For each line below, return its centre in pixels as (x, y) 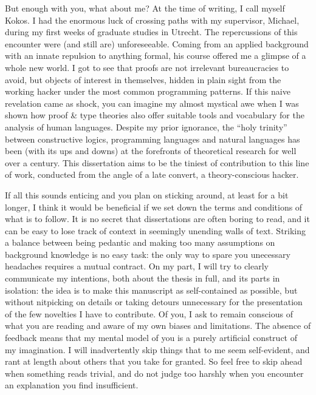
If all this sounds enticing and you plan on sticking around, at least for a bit (147, 194)
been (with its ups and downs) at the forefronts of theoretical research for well (151, 151)
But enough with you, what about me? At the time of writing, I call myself (145, 8)
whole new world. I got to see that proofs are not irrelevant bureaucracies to (147, 67)
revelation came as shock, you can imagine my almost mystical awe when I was (152, 103)
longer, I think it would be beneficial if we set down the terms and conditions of (154, 207)
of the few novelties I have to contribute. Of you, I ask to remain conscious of (149, 313)
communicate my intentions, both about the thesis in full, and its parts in (143, 278)
